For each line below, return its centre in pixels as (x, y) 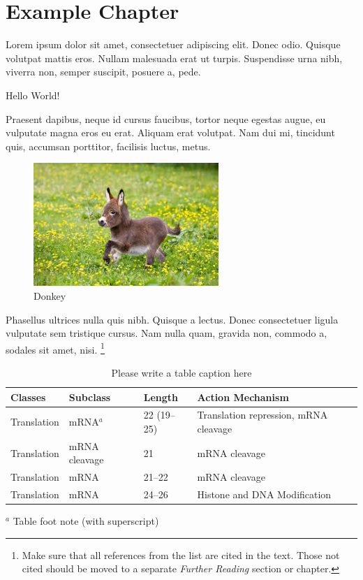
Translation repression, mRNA (262, 415)
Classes (28, 397)
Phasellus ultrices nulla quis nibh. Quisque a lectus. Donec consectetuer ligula (172, 319)
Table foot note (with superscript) (86, 521)
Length (161, 397)
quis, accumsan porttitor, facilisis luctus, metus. (108, 146)
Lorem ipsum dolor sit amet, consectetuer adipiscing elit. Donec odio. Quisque (173, 44)
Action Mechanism (243, 397)
